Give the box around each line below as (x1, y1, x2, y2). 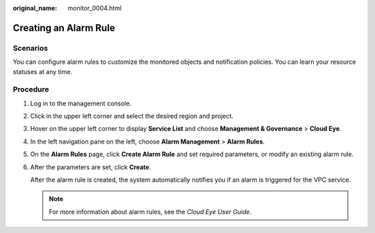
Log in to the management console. (30, 99, 132, 107)
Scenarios (12, 43, 49, 53)
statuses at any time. (12, 67, 73, 76)
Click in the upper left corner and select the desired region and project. (30, 112, 234, 121)
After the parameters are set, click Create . (30, 163, 151, 171)
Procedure (12, 85, 49, 94)
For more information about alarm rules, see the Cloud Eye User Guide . (49, 207, 252, 216)
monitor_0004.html (67, 4, 122, 12)
